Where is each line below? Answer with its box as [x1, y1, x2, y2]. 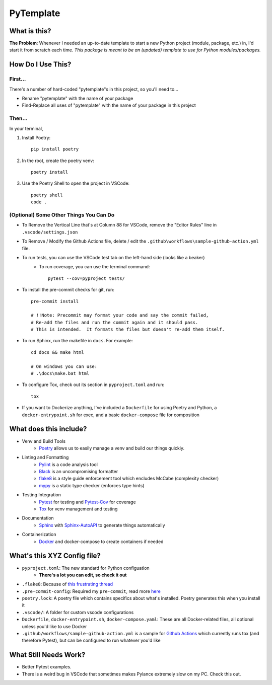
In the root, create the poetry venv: [22, 158, 94, 164]
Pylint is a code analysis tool [39, 461, 98, 468]
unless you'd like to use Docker [22, 623, 87, 629]
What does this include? [9, 425, 87, 433]
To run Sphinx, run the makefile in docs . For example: [22, 338, 133, 344]
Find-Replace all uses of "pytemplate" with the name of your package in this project [22, 102, 196, 108]
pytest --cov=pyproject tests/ [48, 275, 125, 281]
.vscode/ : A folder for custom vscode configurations [22, 609, 134, 615]
